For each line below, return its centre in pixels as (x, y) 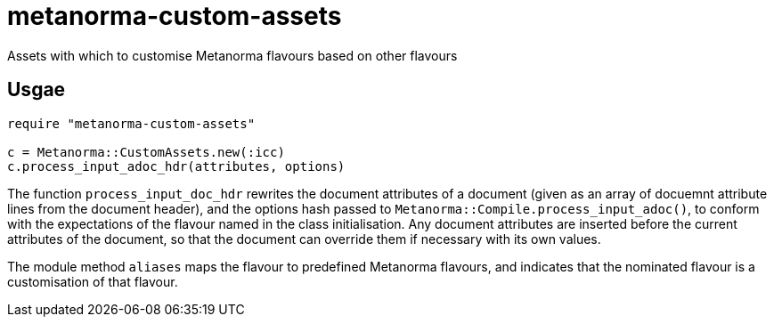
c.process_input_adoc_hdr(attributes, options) (176, 166)
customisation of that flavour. (93, 281)
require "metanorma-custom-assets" (131, 123)
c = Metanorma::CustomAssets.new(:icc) (146, 152)
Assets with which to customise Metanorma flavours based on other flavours (232, 55)
